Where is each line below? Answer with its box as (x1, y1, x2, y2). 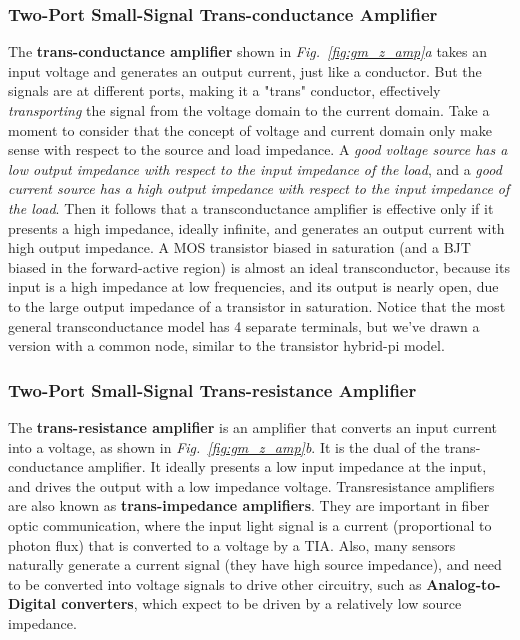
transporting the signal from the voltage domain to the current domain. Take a (8, 100, 490, 120)
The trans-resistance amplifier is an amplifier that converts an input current (8, 416, 498, 437)
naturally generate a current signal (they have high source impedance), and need (8, 554, 502, 575)
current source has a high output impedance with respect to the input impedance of (8, 178, 510, 199)
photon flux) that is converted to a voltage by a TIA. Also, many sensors (8, 534, 456, 555)
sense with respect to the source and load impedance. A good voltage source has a (8, 139, 508, 160)
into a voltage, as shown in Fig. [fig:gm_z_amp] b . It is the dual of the (8, 436, 440, 457)
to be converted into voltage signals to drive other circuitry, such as (8, 573, 422, 594)
